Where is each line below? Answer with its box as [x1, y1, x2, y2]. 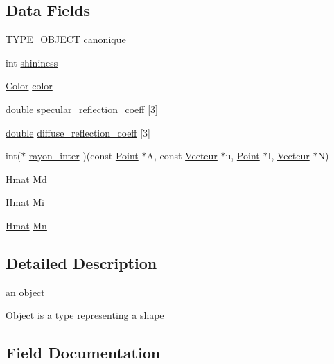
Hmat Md [6, 171, 47, 186]
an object [6, 284, 45, 299]
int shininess [6, 55, 58, 69]
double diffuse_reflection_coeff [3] [6, 125, 150, 139]
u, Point [225, 148, 260, 163]
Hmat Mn [6, 218, 47, 232]
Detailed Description [6, 252, 157, 273]
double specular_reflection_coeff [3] [6, 101, 158, 116]
